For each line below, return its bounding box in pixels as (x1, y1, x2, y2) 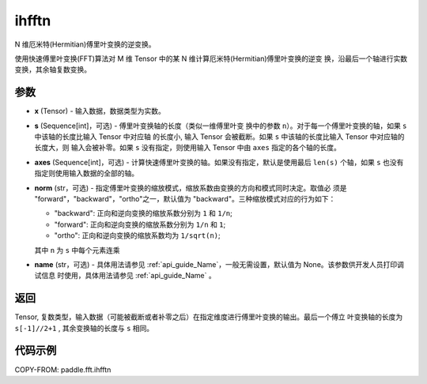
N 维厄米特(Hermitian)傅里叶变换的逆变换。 (14, 40, 156, 49)
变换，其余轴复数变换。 (14, 65, 91, 74)
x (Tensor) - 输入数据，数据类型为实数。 (34, 107, 166, 116)
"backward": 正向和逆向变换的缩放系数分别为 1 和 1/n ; (54, 209, 232, 218)
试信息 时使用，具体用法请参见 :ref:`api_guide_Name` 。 (34, 271, 217, 280)
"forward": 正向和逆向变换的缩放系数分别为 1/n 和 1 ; (54, 220, 226, 229)
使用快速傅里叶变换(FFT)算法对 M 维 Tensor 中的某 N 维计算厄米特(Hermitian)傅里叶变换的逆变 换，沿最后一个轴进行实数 (14, 54, 407, 63)
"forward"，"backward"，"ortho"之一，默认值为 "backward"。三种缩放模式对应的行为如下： (34, 194, 336, 203)
